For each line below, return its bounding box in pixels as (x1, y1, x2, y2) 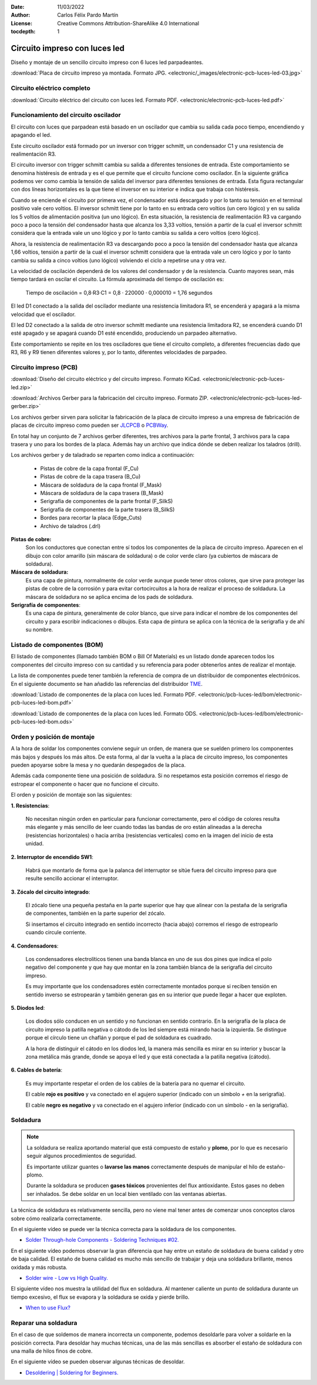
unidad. (25, 840, 44, 847)
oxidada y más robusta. (11, 1263, 68, 1271)
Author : (11, 12, 31, 19)
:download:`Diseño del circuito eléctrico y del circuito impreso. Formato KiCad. (11, 376, 201, 383)
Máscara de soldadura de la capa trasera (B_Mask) (40, 489, 164, 496)
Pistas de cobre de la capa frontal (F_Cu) (40, 464, 139, 472)
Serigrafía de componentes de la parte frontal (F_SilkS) (40, 498, 173, 505)
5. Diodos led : (11, 1004, 45, 1011)
